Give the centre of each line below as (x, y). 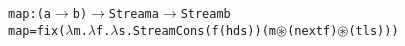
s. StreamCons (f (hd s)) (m (197, 30)
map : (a (29, 14)
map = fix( (37, 30)
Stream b (205, 14)
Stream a (133, 14)
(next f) (312, 30)
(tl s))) (373, 30)
